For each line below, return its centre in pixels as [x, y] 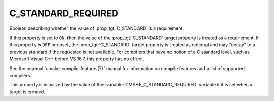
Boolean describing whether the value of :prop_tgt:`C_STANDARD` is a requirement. [96, 28]
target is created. [27, 92]
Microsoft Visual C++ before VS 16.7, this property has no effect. [77, 59]
